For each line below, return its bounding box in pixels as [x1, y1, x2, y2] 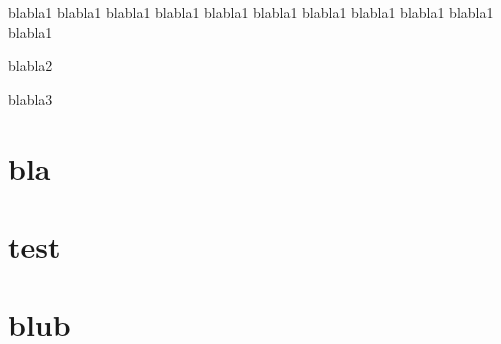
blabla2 [8, 55, 53, 76]
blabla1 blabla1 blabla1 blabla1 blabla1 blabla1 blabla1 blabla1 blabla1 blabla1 [8, 2, 494, 22]
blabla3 [8, 88, 53, 109]
